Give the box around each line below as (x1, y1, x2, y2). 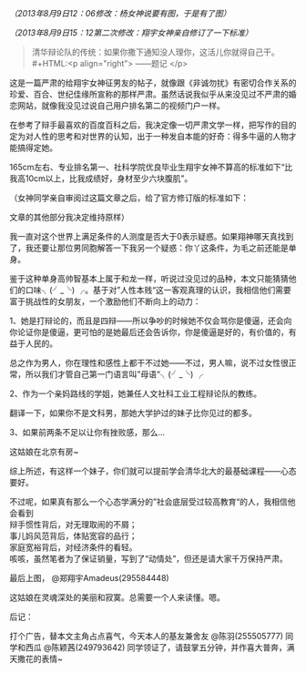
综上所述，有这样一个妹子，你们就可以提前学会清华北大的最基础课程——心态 (9, 465, 297, 476)
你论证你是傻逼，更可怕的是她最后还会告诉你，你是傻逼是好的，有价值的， (9, 327, 289, 337)
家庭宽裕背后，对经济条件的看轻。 (9, 542, 138, 553)
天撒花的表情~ (9, 654, 64, 664)
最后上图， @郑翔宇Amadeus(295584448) (9, 573, 170, 583)
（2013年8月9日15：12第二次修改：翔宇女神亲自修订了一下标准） (9, 27, 253, 38)
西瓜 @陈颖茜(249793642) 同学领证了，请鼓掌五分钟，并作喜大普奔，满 (25, 642, 295, 653)
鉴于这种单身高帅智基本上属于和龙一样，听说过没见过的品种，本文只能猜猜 (9, 273, 289, 284)
